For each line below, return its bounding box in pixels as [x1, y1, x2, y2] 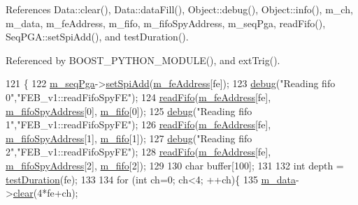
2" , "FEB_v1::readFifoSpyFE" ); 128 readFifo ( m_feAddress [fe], [6, 144, 271, 159]
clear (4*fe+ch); [13, 185, 78, 200]
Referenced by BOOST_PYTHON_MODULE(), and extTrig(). [6, 52, 280, 67]
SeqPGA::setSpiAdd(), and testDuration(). [6, 29, 189, 44]
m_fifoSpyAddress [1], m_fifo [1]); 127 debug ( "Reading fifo [6, 130, 252, 145]
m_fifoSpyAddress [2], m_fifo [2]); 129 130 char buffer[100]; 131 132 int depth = [6, 158, 344, 172]
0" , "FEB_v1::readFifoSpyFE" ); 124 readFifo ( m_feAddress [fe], [6, 89, 271, 104]
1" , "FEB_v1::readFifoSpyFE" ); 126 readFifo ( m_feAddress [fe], [6, 117, 271, 132]
